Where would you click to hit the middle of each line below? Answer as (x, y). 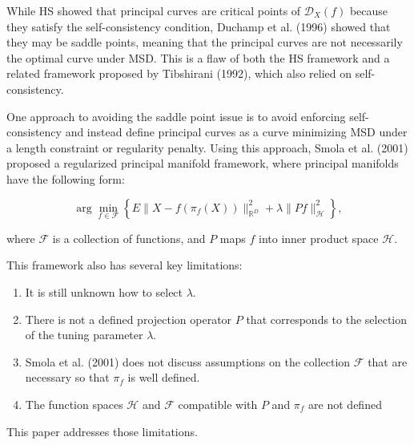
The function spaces (74, 404)
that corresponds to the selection (327, 319)
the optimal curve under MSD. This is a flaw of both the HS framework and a (198, 57)
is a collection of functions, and (129, 238)
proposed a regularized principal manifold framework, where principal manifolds (203, 163)
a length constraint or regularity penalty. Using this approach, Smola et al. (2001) (207, 147)
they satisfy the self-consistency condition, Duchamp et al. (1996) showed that (199, 26)
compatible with (218, 404)
